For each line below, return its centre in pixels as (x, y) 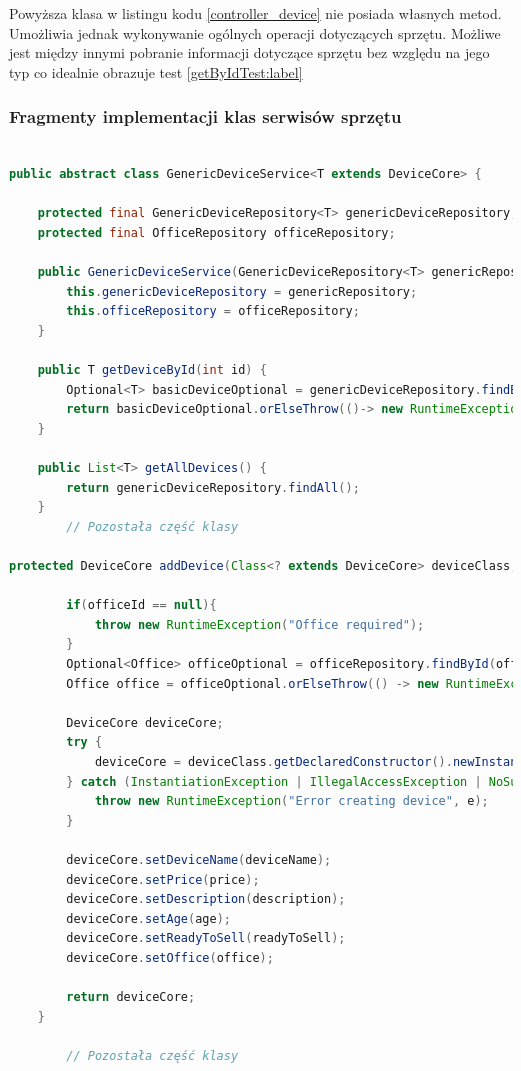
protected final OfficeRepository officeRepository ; (216, 232)
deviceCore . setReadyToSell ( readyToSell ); (206, 938)
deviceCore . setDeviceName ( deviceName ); (199, 859)
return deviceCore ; (131, 997)
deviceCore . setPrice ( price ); (163, 879)
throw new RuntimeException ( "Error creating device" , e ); (291, 801)
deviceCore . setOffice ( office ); (170, 957)
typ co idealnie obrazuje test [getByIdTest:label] (156, 71)
